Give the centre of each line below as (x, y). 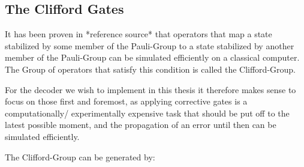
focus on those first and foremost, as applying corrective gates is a (126, 101)
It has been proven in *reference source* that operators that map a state (139, 34)
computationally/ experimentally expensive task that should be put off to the (147, 113)
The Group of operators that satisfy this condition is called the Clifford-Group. (150, 69)
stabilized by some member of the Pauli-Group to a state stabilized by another (150, 45)
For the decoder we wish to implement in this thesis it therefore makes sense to (151, 89)
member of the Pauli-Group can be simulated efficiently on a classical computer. (152, 57)
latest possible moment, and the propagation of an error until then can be (141, 125)
